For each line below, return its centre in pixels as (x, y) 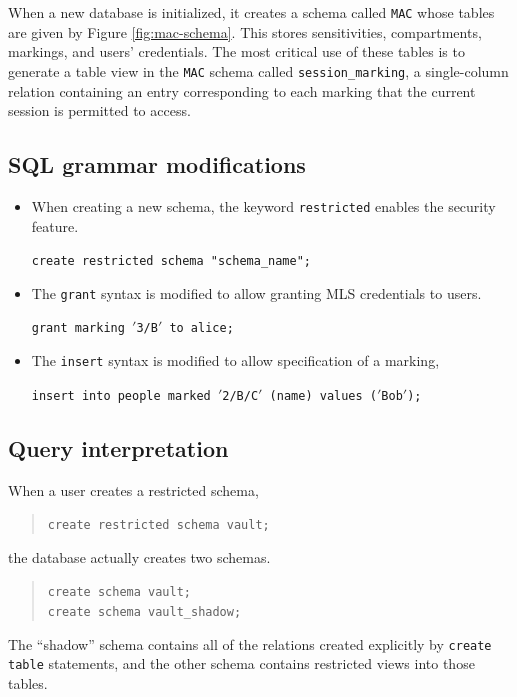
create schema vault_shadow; (144, 612)
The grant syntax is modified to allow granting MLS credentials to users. (256, 292)
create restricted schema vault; (158, 525)
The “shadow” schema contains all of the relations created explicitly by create (250, 643)
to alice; (201, 328)
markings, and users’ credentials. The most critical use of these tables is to (236, 51)
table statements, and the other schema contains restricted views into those (241, 663)
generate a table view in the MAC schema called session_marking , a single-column (258, 70)
